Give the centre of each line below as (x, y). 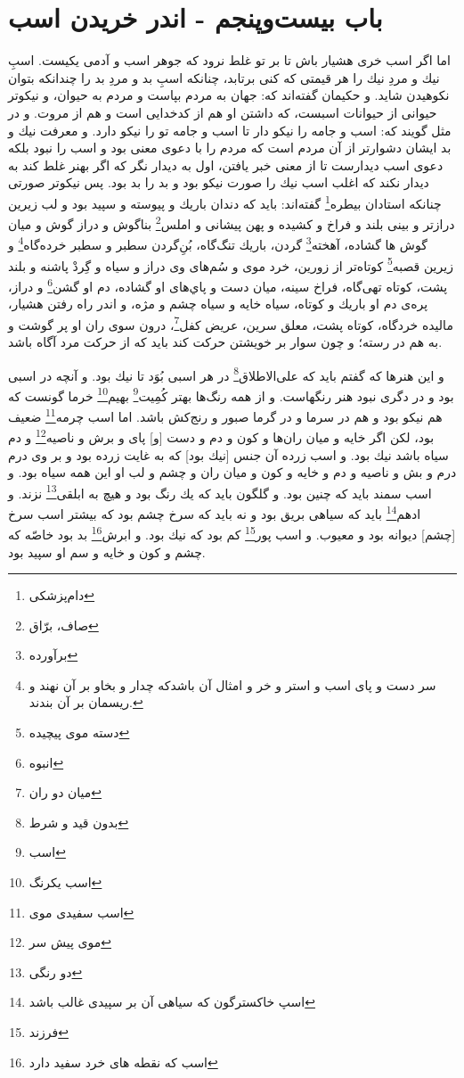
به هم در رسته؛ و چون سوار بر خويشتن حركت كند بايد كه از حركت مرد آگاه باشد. (225, 341)
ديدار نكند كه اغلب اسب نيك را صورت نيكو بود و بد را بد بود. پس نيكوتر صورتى (219, 182)
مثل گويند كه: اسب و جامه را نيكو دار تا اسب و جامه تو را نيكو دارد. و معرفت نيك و (230, 130)
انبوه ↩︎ (46, 762)
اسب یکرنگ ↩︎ (65, 882)
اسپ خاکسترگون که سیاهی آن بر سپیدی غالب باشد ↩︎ (172, 1002)
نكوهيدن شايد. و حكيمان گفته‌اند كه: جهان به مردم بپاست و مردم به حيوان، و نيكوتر (229, 95)
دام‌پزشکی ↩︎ (62, 595)
